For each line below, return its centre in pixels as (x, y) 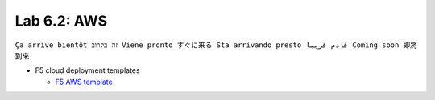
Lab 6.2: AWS (61, 21)
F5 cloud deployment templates (87, 70)
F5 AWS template (84, 82)
